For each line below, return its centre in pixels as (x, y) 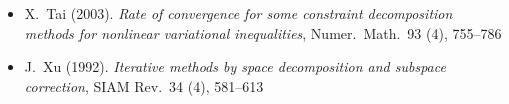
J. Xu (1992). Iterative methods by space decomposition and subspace (235, 66)
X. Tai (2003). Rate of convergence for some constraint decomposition (238, 13)
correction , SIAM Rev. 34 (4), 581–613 (144, 85)
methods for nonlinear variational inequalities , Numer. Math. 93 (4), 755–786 (263, 32)
